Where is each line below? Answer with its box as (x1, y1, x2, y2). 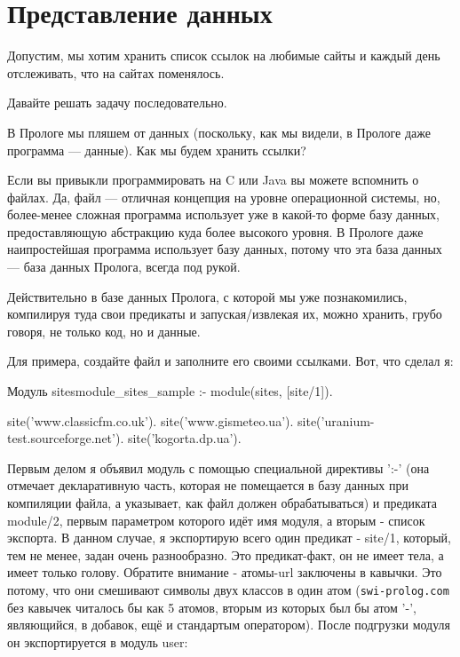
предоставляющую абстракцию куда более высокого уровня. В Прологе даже (7, 222, 424, 241)
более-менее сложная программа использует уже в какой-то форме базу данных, (7, 205, 440, 224)
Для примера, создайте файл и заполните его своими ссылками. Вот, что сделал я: (7, 352, 454, 370)
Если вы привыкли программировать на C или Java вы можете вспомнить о (7, 170, 419, 189)
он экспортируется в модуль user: (7, 632, 188, 651)
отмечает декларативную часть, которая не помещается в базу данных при (7, 476, 408, 495)
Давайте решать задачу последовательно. (7, 93, 227, 112)
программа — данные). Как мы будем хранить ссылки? (7, 140, 306, 159)
